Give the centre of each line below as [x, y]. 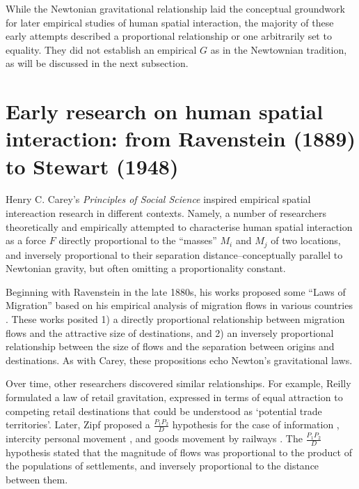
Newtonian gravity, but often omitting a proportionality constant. [146, 268]
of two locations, [306, 240]
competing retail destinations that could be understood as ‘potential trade [164, 411]
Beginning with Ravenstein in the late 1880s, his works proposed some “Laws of [176, 291]
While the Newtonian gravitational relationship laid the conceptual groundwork [175, 8]
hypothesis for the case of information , [256, 424]
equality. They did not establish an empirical [101, 49]
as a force [26, 240]
